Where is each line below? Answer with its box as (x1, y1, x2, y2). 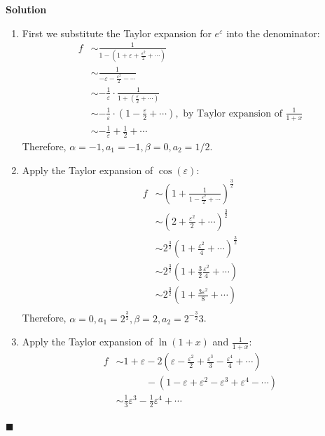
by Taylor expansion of (183, 108, 282, 119)
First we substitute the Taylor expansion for (22, 25, 212, 40)
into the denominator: (226, 25, 320, 40)
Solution (6, 2, 47, 16)
